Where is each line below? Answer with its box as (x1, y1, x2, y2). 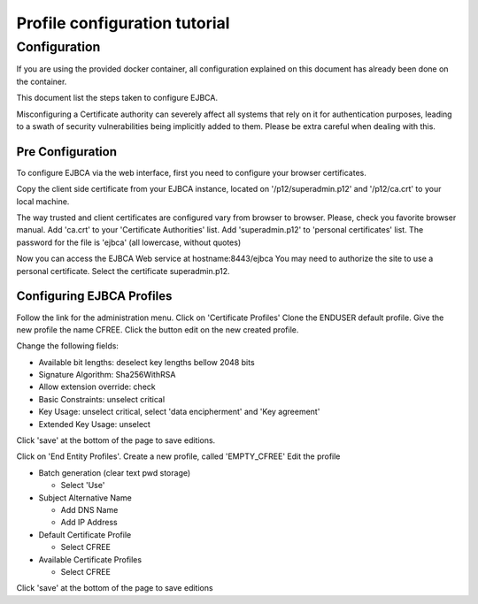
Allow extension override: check (38, 381, 156, 393)
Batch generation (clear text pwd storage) (38, 467, 191, 478)
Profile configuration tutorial (16, 13, 230, 33)
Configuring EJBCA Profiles (16, 288, 173, 304)
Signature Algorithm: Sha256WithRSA (38, 370, 176, 380)
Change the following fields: (16, 340, 119, 351)
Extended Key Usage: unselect (38, 418, 150, 429)
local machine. (16, 195, 70, 207)
